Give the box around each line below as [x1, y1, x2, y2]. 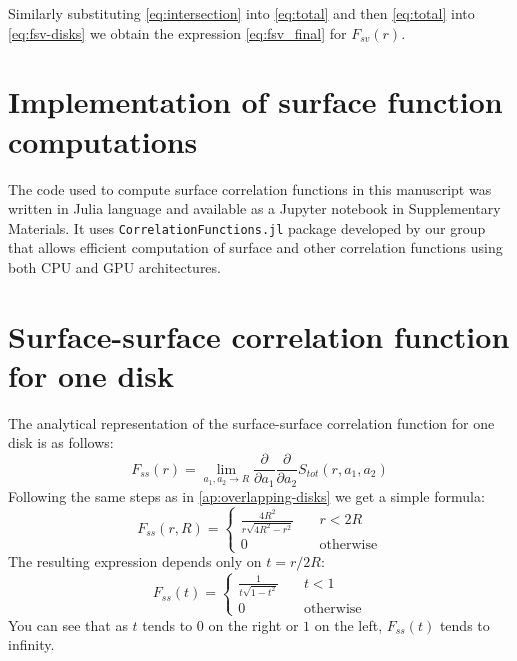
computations [8, 120, 198, 161]
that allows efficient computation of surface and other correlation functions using [8, 237, 503, 258]
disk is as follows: [8, 432, 114, 453]
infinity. [8, 634, 55, 655]
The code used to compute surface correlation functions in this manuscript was [8, 178, 492, 199]
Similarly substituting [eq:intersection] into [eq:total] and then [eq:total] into [8, 3, 475, 23]
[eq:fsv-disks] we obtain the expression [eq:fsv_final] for [8, 22, 347, 43]
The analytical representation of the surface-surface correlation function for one [8, 412, 495, 433]
